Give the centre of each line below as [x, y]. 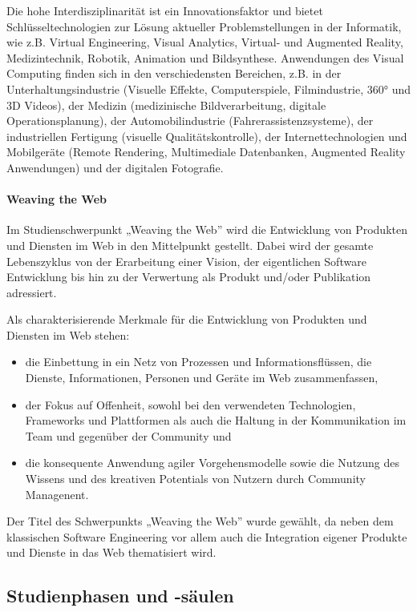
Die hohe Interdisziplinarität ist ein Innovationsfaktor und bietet [165, 10]
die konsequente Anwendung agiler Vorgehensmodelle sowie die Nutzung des [213, 463]
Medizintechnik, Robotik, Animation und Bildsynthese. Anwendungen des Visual [205, 57]
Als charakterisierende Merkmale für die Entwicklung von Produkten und [187, 319]
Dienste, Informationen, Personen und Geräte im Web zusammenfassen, [202, 378]
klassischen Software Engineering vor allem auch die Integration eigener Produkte [207, 536]
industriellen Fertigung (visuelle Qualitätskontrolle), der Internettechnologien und [207, 136]
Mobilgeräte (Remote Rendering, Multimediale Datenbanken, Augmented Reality [206, 152]
